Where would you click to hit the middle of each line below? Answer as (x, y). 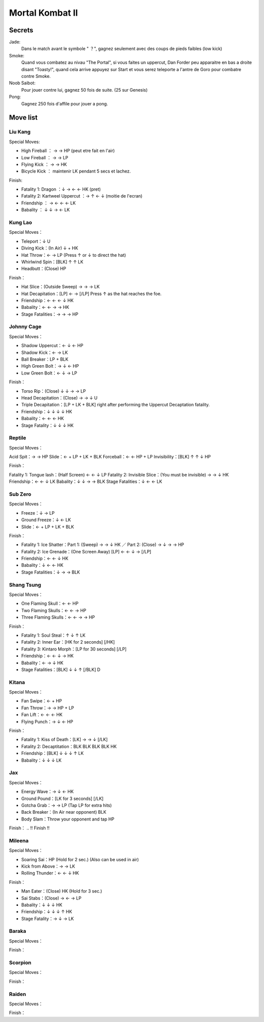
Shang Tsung (25, 585)
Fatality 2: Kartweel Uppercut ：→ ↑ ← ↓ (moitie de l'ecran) (82, 196)
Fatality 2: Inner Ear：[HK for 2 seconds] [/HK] (68, 642)
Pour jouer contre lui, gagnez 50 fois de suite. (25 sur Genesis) (84, 90)
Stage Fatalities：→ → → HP (50, 314)
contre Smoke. (36, 76)
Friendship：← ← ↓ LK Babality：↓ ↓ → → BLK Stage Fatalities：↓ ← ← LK (86, 482)
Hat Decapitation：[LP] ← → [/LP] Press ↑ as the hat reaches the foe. (91, 294)
